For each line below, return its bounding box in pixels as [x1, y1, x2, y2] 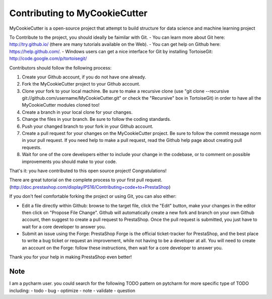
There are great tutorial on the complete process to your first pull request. [9, 177, 163, 183]
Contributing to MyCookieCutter [9, 8, 148, 19]
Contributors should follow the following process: [9, 64, 112, 70]
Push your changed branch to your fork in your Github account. [22, 123, 154, 129]
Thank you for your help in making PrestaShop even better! [9, 254, 132, 260]
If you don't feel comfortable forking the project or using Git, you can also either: [9, 193, 177, 199]
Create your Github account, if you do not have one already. [22, 73, 146, 80]
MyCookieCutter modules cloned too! [22, 102, 100, 108]
